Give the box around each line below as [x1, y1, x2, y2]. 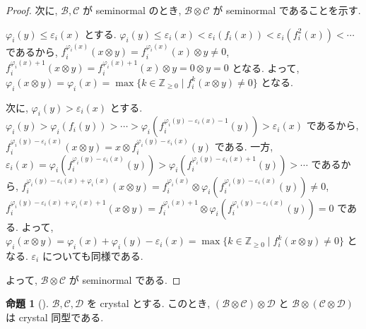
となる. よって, [232, 60, 300, 75]
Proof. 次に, [6, 3, 58, 17]
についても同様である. [42, 248, 143, 263]
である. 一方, [214, 139, 273, 154]
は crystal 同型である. [6, 309, 104, 324]
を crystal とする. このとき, [86, 296, 211, 311]
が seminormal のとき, [83, 3, 182, 17]
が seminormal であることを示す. [213, 3, 361, 17]
